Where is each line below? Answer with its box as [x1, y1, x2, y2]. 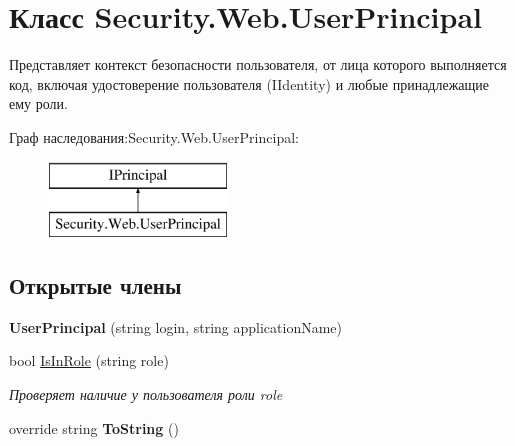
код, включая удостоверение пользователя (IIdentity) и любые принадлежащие [9, 73, 490, 94]
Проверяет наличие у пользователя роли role [9, 384, 283, 405]
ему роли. [9, 93, 68, 114]
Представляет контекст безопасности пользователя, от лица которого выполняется [9, 54, 507, 75]
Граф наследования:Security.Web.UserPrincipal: [9, 126, 299, 147]
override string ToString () [9, 417, 179, 438]
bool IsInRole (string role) [9, 350, 169, 371]
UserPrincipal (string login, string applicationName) [9, 316, 342, 337]
